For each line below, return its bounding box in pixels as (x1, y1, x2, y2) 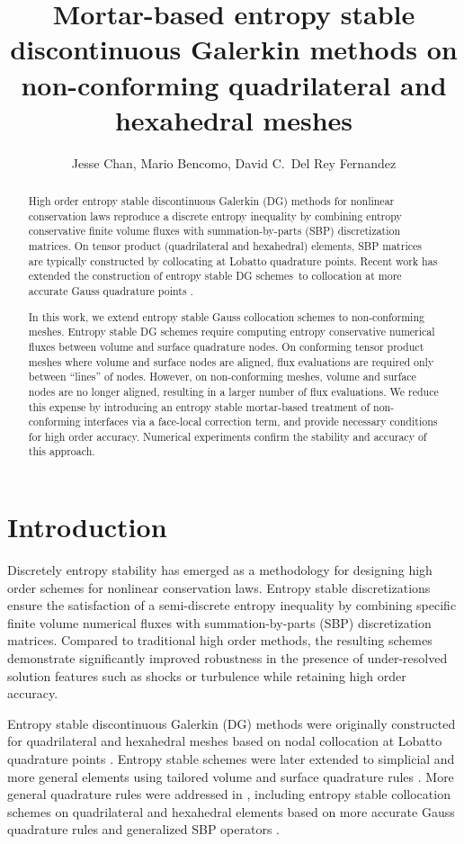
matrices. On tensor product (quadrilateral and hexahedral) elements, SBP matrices (28, 238, 422, 254)
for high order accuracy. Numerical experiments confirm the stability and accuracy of (28, 428, 427, 444)
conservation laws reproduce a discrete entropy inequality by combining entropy (28, 208, 402, 223)
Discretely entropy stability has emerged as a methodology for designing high (7, 561, 433, 579)
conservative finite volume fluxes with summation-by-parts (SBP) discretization (28, 223, 401, 238)
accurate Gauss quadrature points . (28, 283, 193, 299)
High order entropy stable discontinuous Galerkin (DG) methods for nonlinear (28, 193, 395, 209)
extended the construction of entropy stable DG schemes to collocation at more (28, 268, 402, 283)
